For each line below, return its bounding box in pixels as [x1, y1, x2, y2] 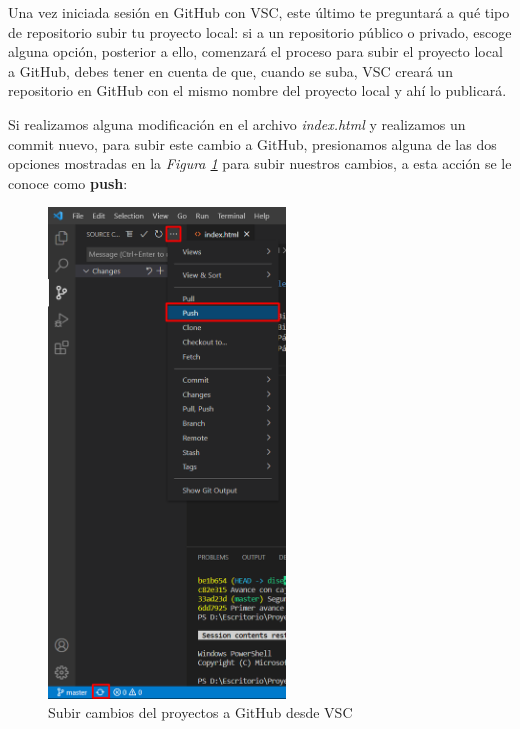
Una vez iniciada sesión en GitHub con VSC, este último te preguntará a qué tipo [8, 2, 510, 22]
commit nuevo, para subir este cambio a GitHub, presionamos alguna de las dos [8, 133, 497, 154]
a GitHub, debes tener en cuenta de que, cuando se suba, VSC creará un [8, 60, 453, 81]
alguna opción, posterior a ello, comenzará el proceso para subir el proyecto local [8, 41, 503, 62]
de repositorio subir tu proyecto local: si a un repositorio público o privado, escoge [8, 21, 512, 42]
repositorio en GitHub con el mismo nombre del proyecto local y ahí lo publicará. [8, 80, 507, 101]
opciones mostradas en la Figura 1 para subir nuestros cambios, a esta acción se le [8, 153, 512, 174]
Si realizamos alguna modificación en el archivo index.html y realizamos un [8, 113, 466, 134]
